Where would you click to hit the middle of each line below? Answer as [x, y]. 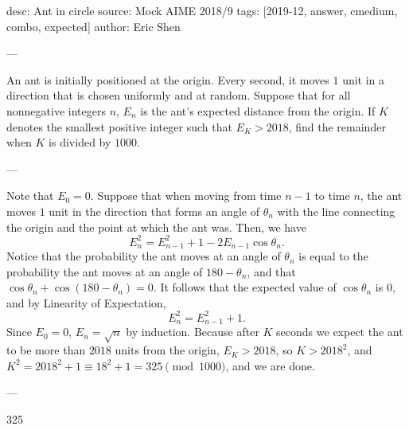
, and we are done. [270, 365]
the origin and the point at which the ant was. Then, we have [156, 227]
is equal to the [333, 256]
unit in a [364, 79]
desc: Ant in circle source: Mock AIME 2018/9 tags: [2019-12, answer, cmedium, [202, 10]
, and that [271, 271]
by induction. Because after [193, 332]
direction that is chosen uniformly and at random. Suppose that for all [179, 95]
